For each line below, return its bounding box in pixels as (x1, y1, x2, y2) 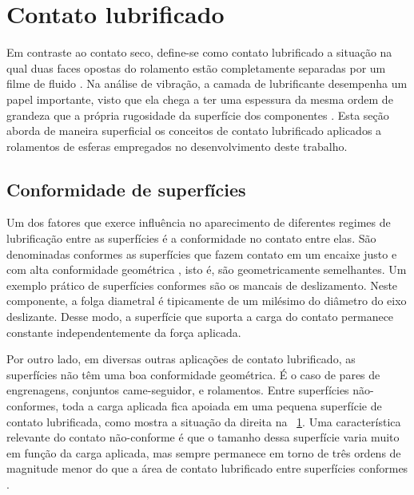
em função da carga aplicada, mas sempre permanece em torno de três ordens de (6, 444, 401, 461)
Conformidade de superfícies (6, 176, 246, 201)
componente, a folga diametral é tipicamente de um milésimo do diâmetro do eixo (6, 292, 407, 309)
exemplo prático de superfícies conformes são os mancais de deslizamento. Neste (6, 276, 398, 293)
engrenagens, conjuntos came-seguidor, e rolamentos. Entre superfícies (6, 382, 349, 398)
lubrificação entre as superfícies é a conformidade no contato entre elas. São (6, 230, 376, 247)
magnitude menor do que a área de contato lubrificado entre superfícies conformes (6, 460, 408, 477)
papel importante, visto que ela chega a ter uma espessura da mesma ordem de (6, 90, 393, 107)
